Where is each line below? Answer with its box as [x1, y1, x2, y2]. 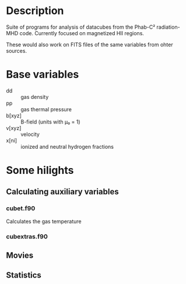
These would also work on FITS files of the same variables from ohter [6, 41, 173, 48]
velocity [20, 131, 40, 138]
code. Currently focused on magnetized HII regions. [19, 29, 145, 36]
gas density [20, 93, 49, 100]
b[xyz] [6, 112, 22, 119]
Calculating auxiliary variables [6, 187, 119, 197]
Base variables [6, 68, 79, 81]
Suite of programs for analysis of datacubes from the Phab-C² [6, 23, 156, 30]
